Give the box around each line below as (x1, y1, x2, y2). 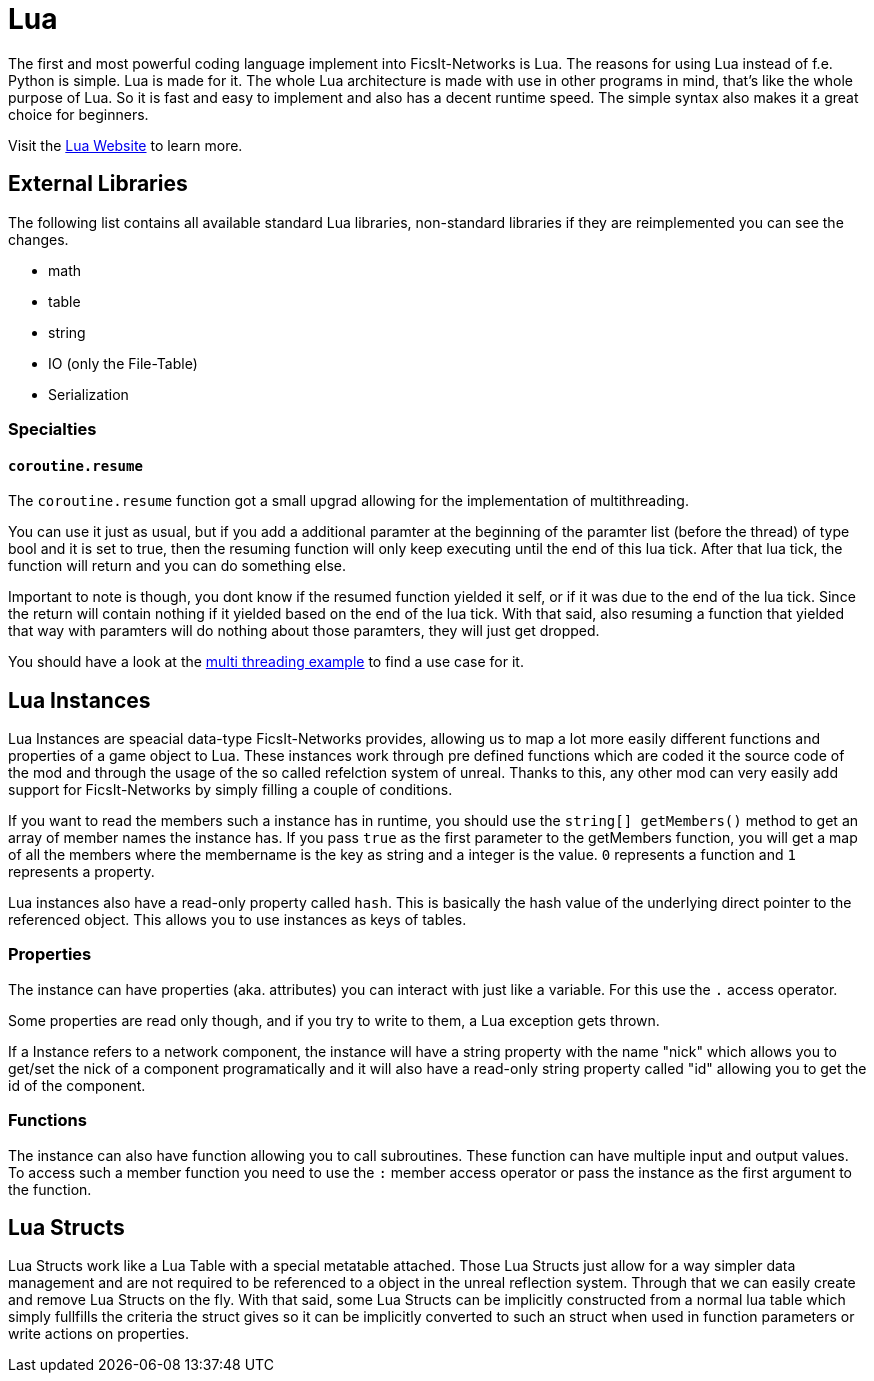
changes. (8, 230, 69, 248)
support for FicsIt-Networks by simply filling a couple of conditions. (8, 781, 453, 799)
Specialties (8, 418, 97, 439)
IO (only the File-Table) (48, 354, 198, 372)
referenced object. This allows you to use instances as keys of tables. (8, 911, 467, 929)
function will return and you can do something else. (8, 557, 346, 575)
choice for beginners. (8, 105, 149, 123)
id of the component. (8, 1076, 146, 1094)
